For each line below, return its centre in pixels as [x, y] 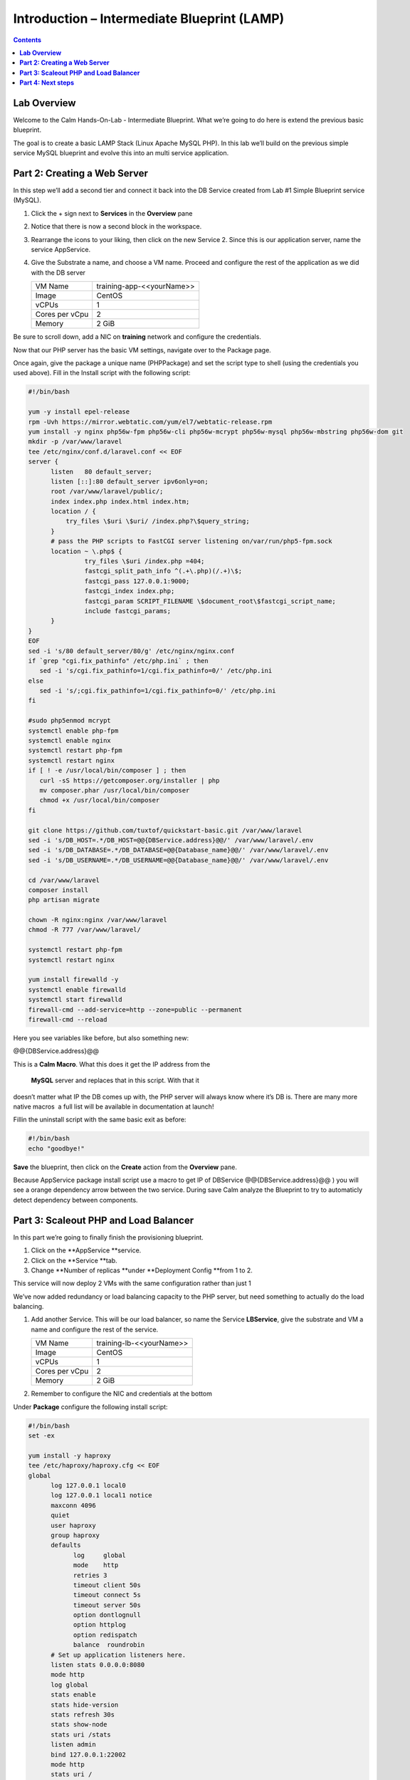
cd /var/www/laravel [64, 880]
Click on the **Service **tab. [74, 1260]
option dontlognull [107, 1615]
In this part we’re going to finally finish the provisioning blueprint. [109, 1237]
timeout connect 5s [107, 1595]
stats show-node [79, 1724]
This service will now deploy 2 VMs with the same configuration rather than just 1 [132, 1283]
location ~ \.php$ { [86, 551]
